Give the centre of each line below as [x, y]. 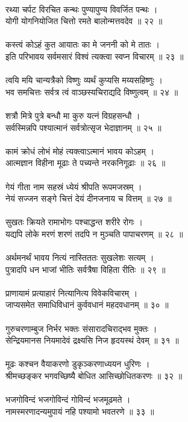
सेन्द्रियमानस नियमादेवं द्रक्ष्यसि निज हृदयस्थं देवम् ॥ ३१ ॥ [92, 340]
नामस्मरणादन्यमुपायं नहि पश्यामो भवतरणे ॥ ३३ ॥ [80, 411]
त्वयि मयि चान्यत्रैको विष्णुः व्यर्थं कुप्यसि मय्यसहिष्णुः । [84, 80]
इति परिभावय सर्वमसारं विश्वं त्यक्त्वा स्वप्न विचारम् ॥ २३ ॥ [95, 56]
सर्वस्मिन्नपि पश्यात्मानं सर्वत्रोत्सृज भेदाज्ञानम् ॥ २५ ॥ [83, 127]
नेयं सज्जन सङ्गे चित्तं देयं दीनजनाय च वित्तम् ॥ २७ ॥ [89, 198]
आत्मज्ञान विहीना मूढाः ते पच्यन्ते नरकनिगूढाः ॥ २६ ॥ [86, 163]
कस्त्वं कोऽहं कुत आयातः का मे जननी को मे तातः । [83, 44]
